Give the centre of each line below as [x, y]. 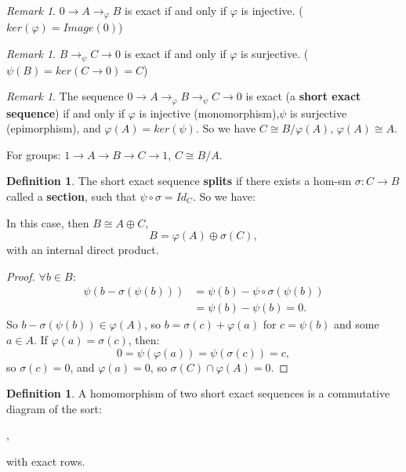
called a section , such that [71, 196]
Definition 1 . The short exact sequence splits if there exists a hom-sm [179, 181]
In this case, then [48, 222]
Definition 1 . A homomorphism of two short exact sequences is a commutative [198, 393]
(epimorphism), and [54, 128]
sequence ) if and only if [66, 113]
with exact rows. [46, 461]
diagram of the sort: [54, 408]
